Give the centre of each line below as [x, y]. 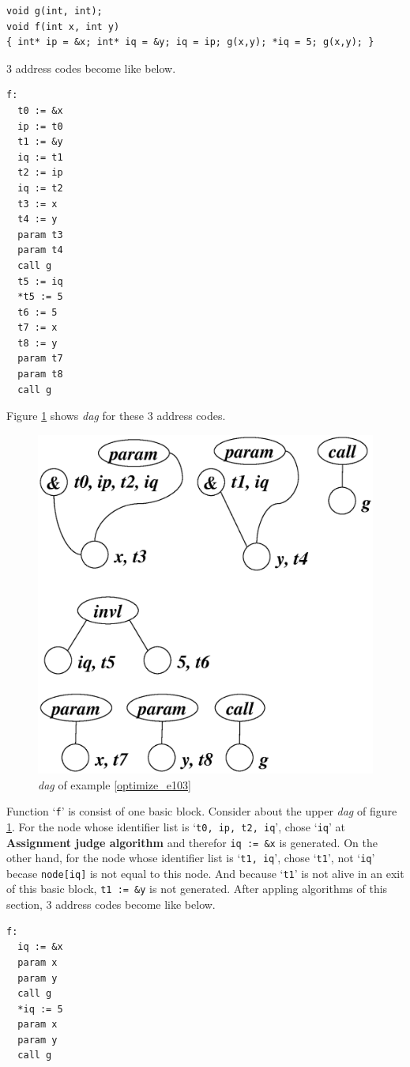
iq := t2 [40, 188]
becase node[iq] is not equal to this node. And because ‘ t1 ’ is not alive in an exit [205, 873]
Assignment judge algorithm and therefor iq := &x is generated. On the [192, 842]
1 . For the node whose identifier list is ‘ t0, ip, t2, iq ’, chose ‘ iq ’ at [176, 826]
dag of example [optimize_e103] [115, 784]
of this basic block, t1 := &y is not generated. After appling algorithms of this [197, 889]
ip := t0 [40, 126]
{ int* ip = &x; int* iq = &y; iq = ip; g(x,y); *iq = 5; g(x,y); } [190, 42]
